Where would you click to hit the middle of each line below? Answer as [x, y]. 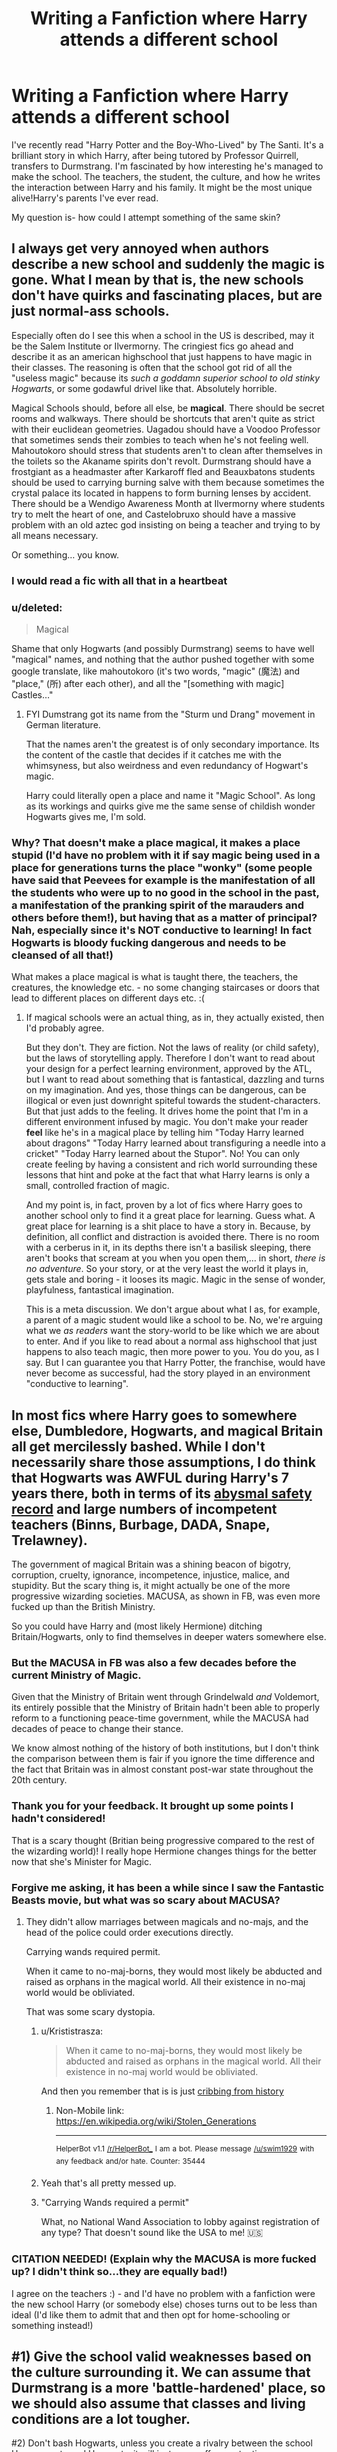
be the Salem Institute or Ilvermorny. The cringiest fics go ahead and [152, 346]
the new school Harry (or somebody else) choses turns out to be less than [164, 2304]
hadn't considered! [58, 1819]
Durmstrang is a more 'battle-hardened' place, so [168, 2387]
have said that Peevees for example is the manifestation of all [163, 880]
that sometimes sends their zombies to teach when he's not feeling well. [160, 439]
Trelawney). [49, 1540]
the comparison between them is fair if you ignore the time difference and [163, 1759]
